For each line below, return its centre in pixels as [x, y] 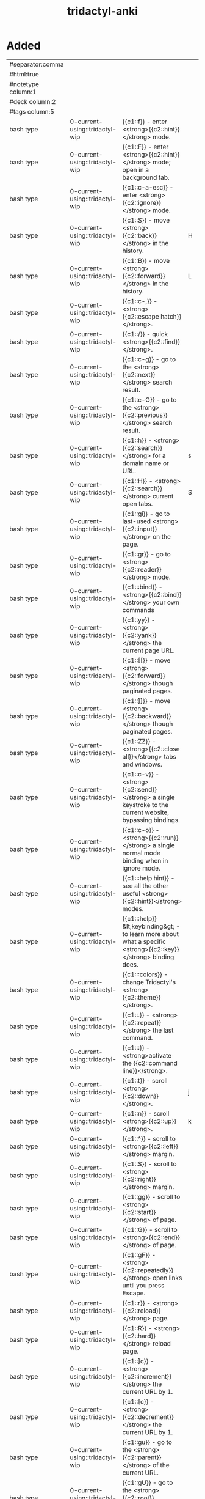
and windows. [142, 764]
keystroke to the [146, 805]
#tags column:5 [32, 111]
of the [161, 1465]
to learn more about [150, 934]
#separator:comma [37, 64]
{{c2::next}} [139, 374]
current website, [146, 812]
